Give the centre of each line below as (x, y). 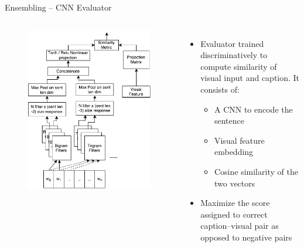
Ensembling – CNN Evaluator (58, 7)
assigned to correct (234, 214)
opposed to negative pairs (246, 237)
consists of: (220, 89)
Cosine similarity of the (256, 171)
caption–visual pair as (240, 226)
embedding (234, 152)
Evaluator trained (232, 43)
